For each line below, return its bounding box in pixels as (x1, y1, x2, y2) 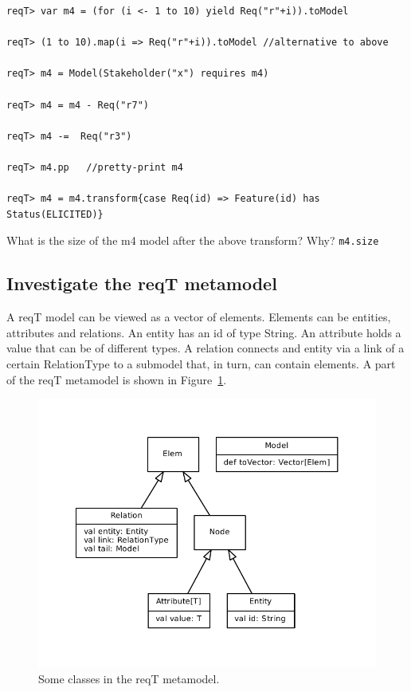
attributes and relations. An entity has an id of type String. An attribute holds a (6, 324, 401, 340)
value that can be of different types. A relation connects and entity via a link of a (6, 340, 405, 356)
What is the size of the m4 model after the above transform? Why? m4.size (6, 232, 379, 249)
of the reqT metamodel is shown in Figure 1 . (6, 371, 227, 387)
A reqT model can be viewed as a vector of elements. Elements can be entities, (6, 309, 391, 325)
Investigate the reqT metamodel (6, 271, 277, 296)
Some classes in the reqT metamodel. (38, 670, 220, 686)
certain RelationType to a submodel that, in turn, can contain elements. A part (6, 355, 396, 372)
